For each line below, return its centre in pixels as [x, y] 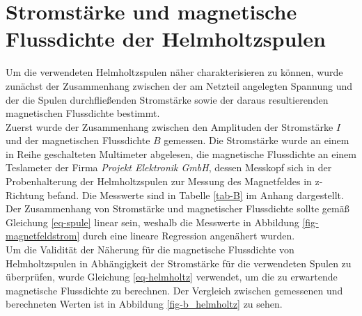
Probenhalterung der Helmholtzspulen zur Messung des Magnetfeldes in [159, 181]
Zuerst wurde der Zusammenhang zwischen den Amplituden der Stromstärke [170, 126]
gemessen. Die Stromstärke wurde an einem [257, 140]
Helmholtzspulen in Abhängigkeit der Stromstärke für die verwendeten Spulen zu [179, 263]
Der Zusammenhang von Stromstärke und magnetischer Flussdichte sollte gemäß [178, 208]
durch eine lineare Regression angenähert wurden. [189, 236]
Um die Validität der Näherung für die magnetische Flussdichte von [150, 250]
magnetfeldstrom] [43, 236]
